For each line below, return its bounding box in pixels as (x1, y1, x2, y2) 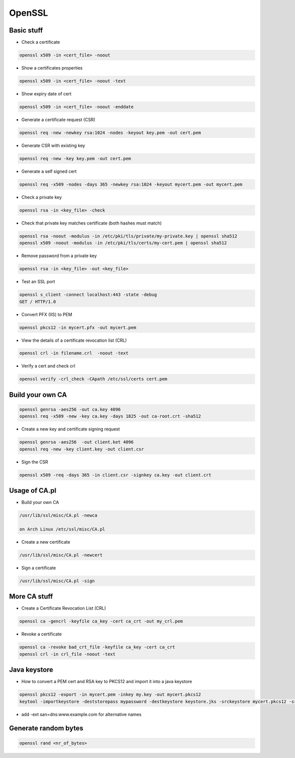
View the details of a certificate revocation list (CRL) (21, 337, 127, 343)
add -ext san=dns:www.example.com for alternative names (21, 711, 142, 717)
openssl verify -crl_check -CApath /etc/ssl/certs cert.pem (19, 376, 168, 382)
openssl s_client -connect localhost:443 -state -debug (19, 292, 157, 297)
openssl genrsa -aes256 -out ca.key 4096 (19, 407, 121, 412)
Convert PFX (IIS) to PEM (21, 311, 72, 317)
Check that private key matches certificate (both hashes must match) (21, 220, 162, 226)
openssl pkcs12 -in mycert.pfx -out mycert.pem (19, 325, 136, 330)
